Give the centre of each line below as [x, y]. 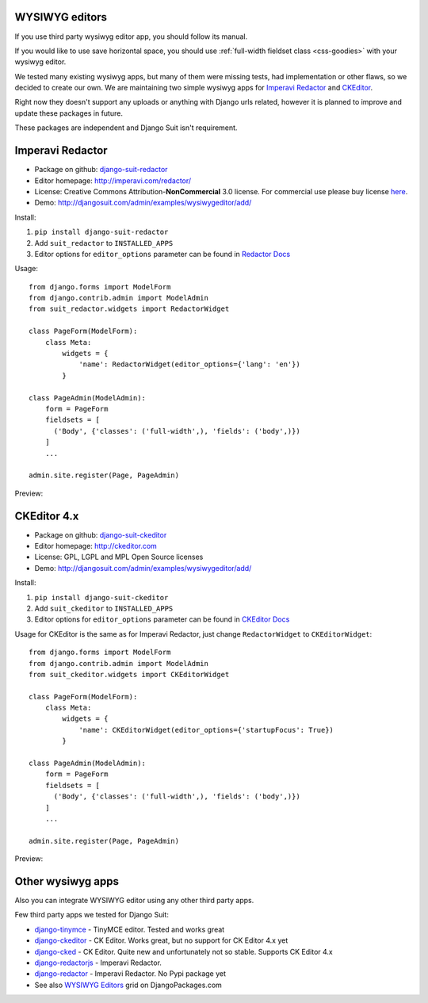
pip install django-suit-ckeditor [101, 597]
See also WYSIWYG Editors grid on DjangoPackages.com [128, 985]
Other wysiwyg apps [67, 881]
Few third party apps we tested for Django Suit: [92, 915]
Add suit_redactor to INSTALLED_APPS [104, 243]
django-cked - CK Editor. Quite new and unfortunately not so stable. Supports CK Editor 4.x [183, 951]
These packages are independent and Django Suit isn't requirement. [126, 128]
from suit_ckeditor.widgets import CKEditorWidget [129, 674]
